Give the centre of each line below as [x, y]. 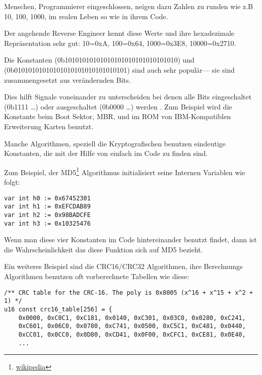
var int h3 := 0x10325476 [47, 223]
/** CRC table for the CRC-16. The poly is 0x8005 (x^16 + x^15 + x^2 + [128, 292]
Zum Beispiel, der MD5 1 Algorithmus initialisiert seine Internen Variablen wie [125, 171]
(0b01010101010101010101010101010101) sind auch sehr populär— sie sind [119, 69]
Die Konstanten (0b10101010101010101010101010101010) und [99, 60]
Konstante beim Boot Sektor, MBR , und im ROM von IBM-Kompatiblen [117, 116]
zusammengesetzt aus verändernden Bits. [68, 79]
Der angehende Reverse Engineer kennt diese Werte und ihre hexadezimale [119, 33]
